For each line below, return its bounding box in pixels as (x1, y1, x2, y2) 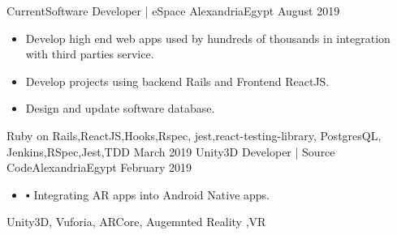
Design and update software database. (25, 100, 215, 117)
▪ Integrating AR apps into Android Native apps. (25, 186, 270, 203)
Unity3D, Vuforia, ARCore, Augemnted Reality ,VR (6, 213, 266, 230)
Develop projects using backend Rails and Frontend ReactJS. (25, 72, 330, 89)
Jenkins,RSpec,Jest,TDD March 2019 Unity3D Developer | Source (6, 143, 335, 160)
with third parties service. (25, 45, 154, 62)
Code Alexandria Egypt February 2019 (6, 159, 192, 176)
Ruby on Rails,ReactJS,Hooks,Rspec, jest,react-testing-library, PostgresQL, (6, 126, 382, 143)
